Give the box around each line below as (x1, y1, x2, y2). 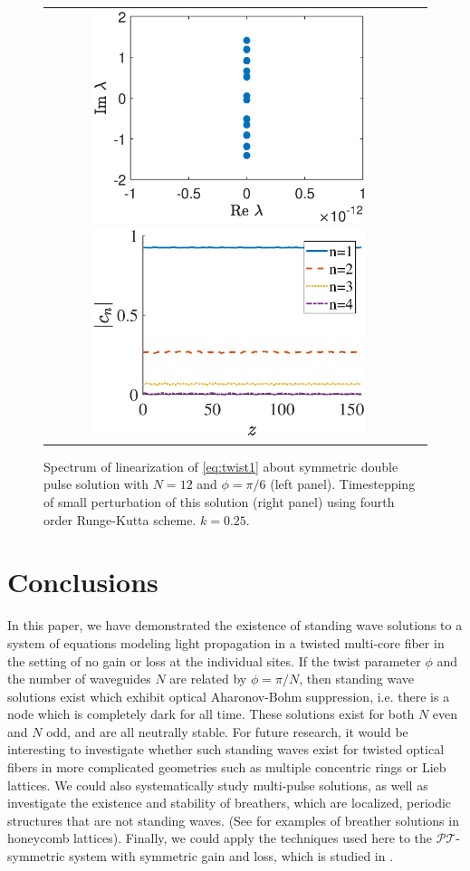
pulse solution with (43, 474, 149, 493)
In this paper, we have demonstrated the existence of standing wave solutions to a (7, 616, 463, 635)
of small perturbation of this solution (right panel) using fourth (43, 493, 395, 512)
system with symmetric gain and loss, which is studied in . (69, 847, 394, 866)
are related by (169, 669, 247, 688)
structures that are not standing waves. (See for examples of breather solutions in (7, 810, 459, 829)
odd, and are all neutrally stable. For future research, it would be (46, 722, 408, 741)
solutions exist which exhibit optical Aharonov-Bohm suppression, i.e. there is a (7, 686, 450, 705)
